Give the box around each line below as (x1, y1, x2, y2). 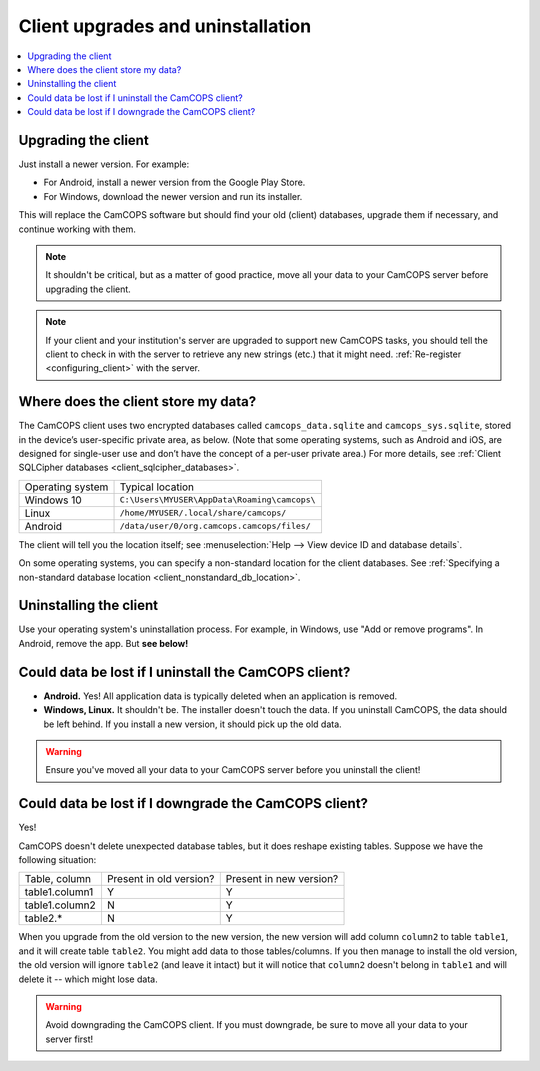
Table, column (24, 872, 92, 886)
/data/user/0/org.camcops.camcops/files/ (119, 521, 311, 532)
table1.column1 (24, 885, 94, 899)
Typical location (119, 480, 195, 494)
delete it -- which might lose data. (18, 973, 159, 985)
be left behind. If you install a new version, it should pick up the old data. (43, 718, 342, 730)
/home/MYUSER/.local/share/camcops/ (119, 508, 287, 519)
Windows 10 (24, 493, 82, 507)
